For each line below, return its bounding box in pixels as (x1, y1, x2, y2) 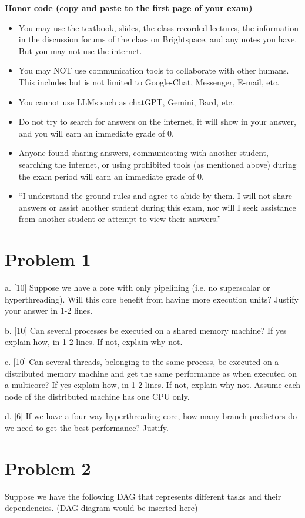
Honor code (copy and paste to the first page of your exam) (5, 2, 253, 14)
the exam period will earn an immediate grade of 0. (18, 170, 204, 182)
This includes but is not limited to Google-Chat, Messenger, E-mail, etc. (18, 75, 280, 88)
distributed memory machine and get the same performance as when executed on (5, 367, 297, 379)
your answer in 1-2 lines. (5, 304, 93, 317)
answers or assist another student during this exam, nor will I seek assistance (18, 201, 296, 213)
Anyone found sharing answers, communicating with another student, (18, 147, 269, 159)
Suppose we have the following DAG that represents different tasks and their (5, 490, 281, 502)
